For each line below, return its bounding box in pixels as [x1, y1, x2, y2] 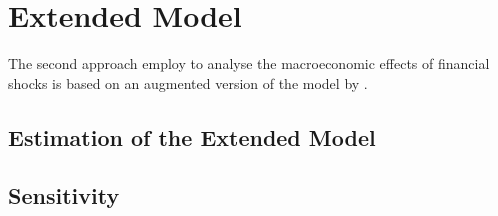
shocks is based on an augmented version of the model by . [8, 72, 368, 93]
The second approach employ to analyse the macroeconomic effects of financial [8, 53, 490, 74]
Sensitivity [8, 180, 120, 211]
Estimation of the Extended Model [8, 121, 376, 152]
